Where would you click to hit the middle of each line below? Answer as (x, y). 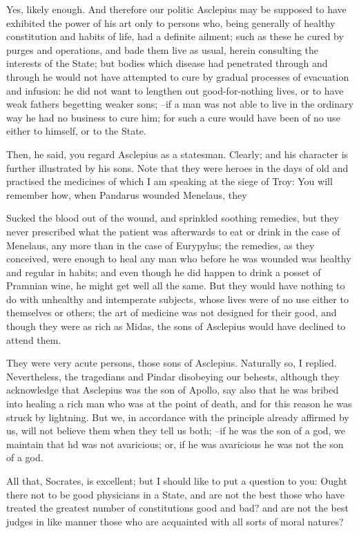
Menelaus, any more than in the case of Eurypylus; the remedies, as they (161, 245)
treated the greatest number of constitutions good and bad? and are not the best (177, 508)
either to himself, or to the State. (76, 131)
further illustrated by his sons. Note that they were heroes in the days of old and (177, 167)
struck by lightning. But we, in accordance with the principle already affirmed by (178, 417)
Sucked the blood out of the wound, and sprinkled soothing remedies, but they (173, 218)
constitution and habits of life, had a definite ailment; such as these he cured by (175, 36)
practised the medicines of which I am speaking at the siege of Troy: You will (169, 181)
